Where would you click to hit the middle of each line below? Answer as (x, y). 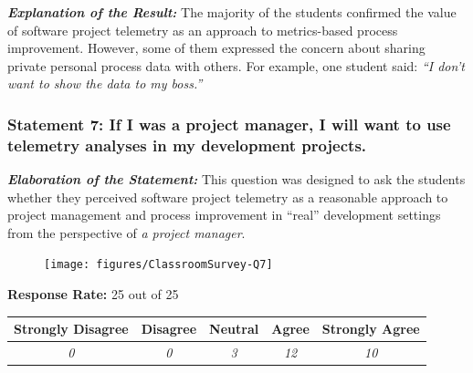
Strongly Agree (371, 329)
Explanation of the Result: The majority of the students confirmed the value (232, 12)
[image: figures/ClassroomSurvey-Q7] (158, 265)
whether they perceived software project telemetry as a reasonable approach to (228, 197)
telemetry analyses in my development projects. (187, 145)
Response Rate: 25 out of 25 (93, 294)
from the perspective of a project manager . (126, 232)
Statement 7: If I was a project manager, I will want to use (229, 124)
